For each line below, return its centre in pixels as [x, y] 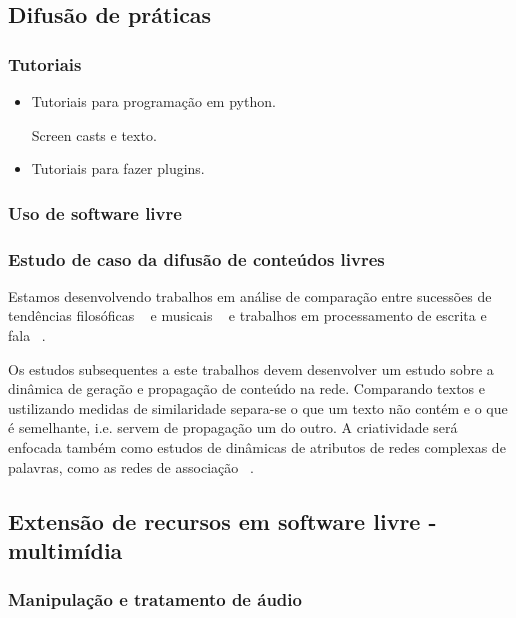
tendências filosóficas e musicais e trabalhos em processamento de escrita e [247, 315]
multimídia [65, 549]
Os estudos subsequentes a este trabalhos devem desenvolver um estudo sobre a [251, 368]
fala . [27, 335]
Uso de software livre [95, 212]
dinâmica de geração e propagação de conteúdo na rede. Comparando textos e [246, 388]
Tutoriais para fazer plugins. [118, 168]
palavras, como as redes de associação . [131, 466]
